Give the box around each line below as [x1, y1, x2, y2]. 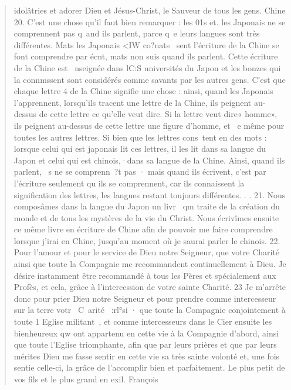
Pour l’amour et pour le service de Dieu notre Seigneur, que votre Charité [13, 246, 280, 258]
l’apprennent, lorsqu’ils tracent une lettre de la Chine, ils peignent [13, 96, 252, 108]
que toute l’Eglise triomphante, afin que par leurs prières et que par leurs [13, 338, 277, 351]
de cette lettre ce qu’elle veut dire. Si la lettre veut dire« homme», [39, 108, 278, 120]
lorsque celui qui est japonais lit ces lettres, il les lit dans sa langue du [13, 142, 266, 155]
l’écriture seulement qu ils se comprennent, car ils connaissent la [13, 176, 245, 189]
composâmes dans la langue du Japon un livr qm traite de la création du [13, 200, 280, 212]
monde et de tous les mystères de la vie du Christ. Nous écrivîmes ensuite [13, 211, 279, 224]
